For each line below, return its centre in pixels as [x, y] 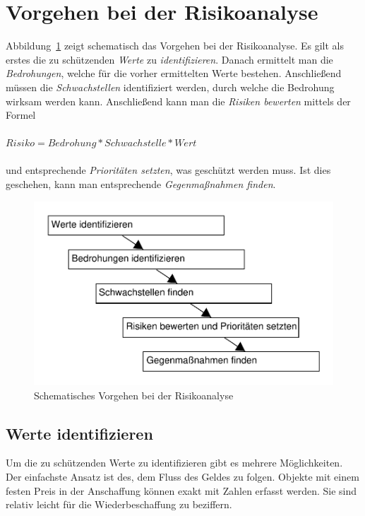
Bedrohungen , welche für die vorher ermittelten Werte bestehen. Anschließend [174, 73]
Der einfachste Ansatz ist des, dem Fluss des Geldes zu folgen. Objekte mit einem [182, 476]
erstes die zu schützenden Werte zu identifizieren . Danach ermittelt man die [169, 59]
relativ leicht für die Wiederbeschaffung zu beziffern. [119, 504]
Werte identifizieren [79, 433]
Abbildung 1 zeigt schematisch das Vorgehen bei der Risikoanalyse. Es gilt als [175, 46]
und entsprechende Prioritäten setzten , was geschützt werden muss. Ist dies [168, 170]
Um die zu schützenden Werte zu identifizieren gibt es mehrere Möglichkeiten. [174, 463]
